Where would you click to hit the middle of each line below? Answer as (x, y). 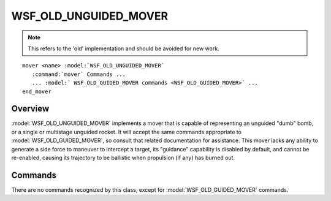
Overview (30, 109)
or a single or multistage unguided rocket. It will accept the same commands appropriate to (127, 132)
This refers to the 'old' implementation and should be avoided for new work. (124, 48)
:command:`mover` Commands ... (78, 74)
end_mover (37, 91)
